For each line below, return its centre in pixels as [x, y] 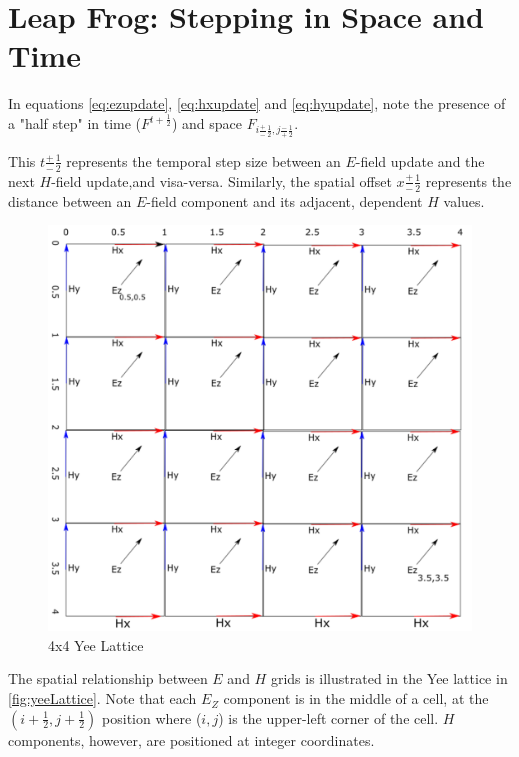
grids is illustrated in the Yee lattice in [389, 678]
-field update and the [420, 160]
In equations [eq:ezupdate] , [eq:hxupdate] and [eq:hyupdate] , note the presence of [257, 103]
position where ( [152, 717]
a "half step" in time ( [75, 123]
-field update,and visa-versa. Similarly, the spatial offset [221, 180]
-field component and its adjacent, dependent [284, 200]
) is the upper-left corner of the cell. [328, 717]
